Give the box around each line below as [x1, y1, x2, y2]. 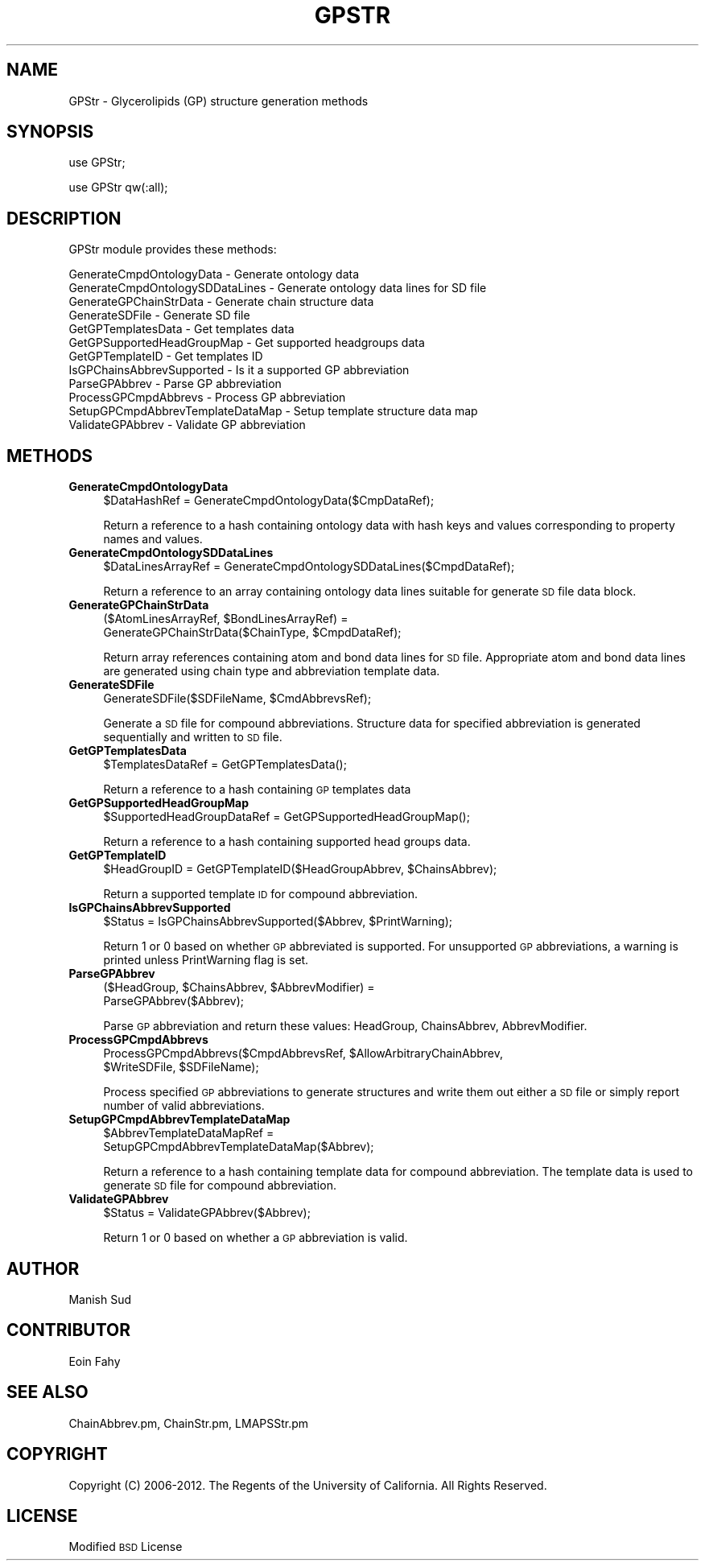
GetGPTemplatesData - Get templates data [68, 322, 295, 336]
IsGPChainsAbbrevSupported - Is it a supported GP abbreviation [68, 363, 410, 377]
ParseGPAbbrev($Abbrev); [103, 994, 244, 1008]
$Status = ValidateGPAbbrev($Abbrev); [103, 1206, 311, 1220]
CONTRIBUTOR [6, 1320, 131, 1341]
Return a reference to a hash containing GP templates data [103, 782, 411, 797]
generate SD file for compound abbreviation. [103, 1178, 336, 1193]
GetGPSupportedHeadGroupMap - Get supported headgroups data [68, 336, 425, 350]
